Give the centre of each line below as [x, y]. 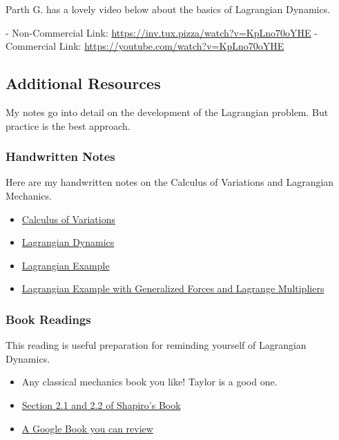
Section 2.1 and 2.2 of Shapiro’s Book [101, 404]
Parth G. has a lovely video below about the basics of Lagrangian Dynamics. [168, 9]
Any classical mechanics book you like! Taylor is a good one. [149, 382]
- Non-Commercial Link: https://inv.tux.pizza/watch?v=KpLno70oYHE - [162, 32]
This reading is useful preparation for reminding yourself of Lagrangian [156, 345]
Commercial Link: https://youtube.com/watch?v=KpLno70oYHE [145, 46]
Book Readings [48, 319]
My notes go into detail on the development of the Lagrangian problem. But [167, 112]
